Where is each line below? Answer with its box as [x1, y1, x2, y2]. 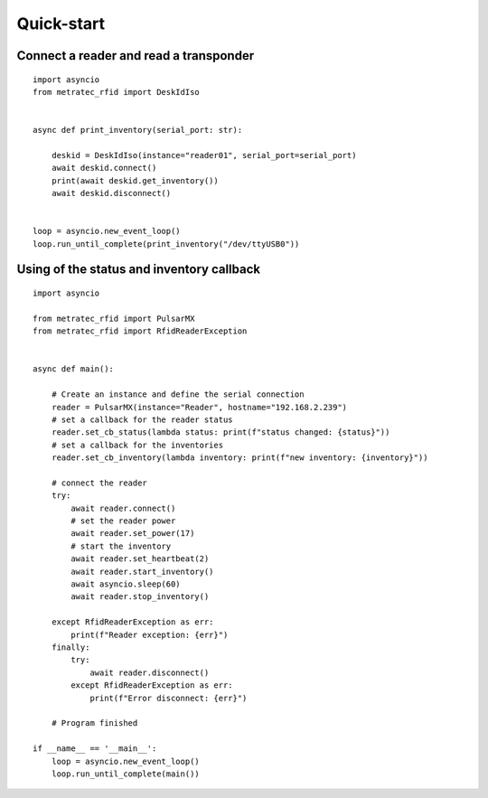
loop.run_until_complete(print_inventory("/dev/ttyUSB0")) [33, 239, 300, 249]
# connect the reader [51, 477, 148, 488]
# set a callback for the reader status [51, 414, 234, 425]
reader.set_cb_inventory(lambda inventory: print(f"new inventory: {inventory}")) [51, 453, 428, 463]
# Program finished [51, 718, 138, 728]
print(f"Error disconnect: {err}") [89, 692, 248, 703]
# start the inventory [70, 540, 172, 551]
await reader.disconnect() [89, 667, 210, 678]
